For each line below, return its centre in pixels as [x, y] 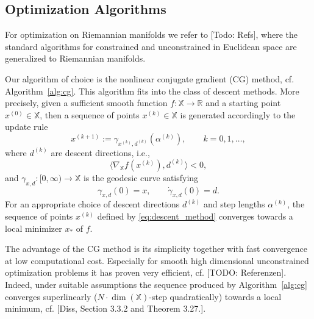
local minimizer [34, 228]
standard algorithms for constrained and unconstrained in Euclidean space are [151, 46]
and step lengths [234, 204]
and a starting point [243, 103]
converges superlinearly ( [51, 296]
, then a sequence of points [90, 114]
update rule [27, 127]
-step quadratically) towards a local [215, 296]
